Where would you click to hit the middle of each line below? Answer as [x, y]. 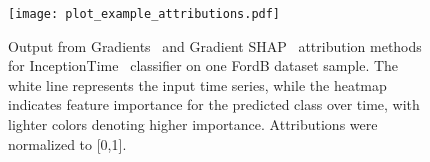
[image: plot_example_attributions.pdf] [144, 14]
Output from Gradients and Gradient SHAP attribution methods [215, 45]
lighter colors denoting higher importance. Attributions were [193, 124]
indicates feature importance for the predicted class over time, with [214, 104]
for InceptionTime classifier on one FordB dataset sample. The [203, 65]
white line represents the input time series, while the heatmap [197, 84]
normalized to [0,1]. [67, 143]
